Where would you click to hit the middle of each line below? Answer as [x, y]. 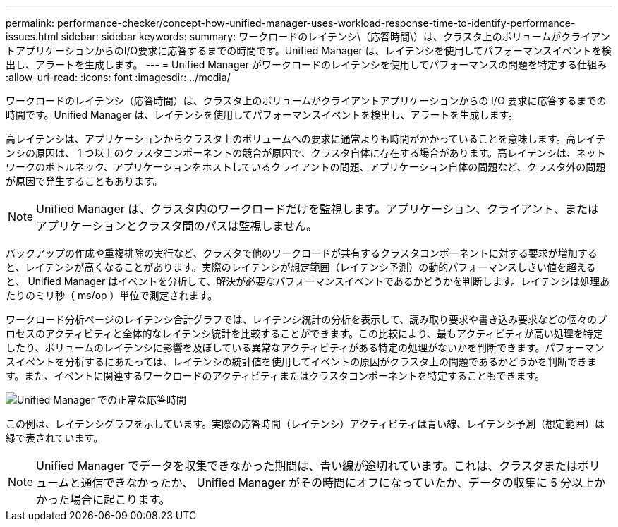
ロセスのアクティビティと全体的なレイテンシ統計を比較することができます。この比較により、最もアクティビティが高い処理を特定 [304, 333]
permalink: [30, 23]
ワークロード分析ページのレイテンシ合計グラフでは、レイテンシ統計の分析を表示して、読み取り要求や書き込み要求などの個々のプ [307, 319]
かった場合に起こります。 [103, 499]
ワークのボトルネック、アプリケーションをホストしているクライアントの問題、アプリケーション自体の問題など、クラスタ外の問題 [306, 167]
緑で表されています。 [55, 438]
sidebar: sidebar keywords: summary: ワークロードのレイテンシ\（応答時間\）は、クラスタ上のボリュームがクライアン [335, 36]
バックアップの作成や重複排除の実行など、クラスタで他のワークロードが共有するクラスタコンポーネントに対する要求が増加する [302, 253]
